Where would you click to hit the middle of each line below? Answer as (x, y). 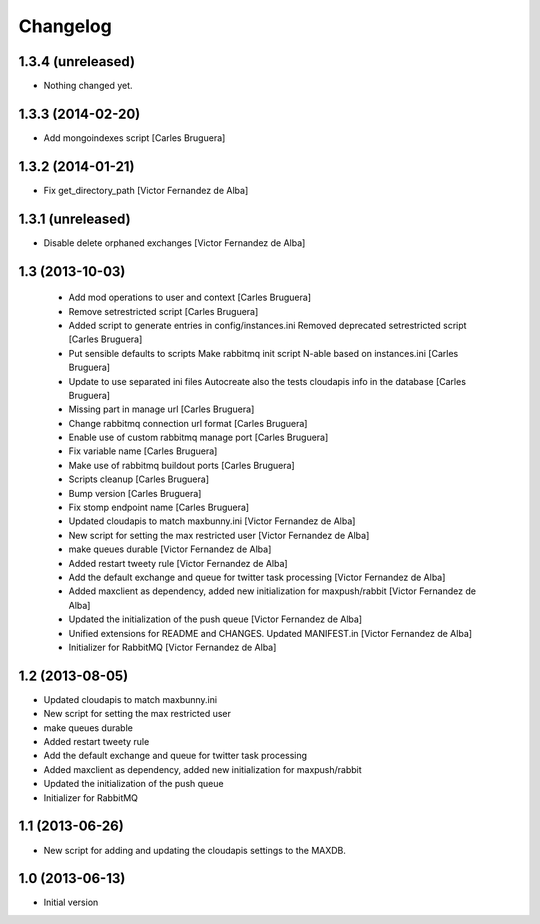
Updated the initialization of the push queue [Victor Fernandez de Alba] (215, 619)
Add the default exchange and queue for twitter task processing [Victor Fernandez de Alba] (257, 577)
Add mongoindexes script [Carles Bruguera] (134, 137)
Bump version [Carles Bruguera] (135, 493)
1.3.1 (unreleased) (74, 218)
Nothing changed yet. (88, 86)
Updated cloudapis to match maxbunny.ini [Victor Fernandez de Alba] (212, 521)
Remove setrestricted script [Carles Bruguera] (163, 311)
